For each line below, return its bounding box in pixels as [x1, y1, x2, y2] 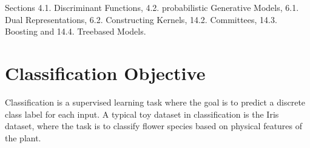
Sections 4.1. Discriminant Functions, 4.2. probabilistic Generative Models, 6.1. [5, 1, 299, 13]
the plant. [5, 131, 41, 144]
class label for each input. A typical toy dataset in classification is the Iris [5, 107, 279, 120]
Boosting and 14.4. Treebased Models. [5, 25, 146, 38]
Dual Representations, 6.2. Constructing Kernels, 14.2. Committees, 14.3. [5, 13, 277, 25]
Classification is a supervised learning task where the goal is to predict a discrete [5, 95, 306, 108]
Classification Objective [5, 60, 206, 85]
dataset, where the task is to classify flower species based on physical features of [5, 119, 303, 132]
